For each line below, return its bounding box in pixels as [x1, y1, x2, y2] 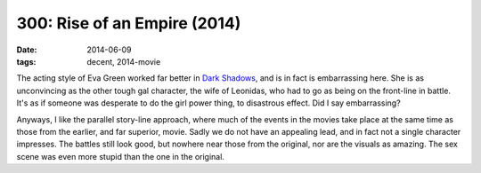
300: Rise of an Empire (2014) [16, 13, 241, 33]
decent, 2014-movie [86, 56, 161, 67]
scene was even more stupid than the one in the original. [16, 151, 224, 161]
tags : [16, 56, 37, 67]
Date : [16, 44, 37, 55]
